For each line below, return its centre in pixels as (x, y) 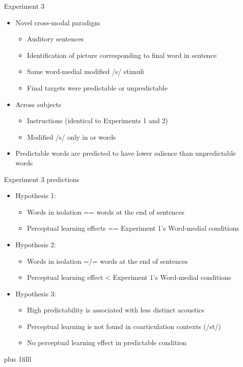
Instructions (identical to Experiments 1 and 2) (98, 120)
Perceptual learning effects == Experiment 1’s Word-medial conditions (133, 228)
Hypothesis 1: (36, 195)
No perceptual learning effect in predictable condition (107, 342)
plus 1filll (18, 359)
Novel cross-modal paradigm (58, 22)
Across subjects (38, 104)
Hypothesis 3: (36, 293)
